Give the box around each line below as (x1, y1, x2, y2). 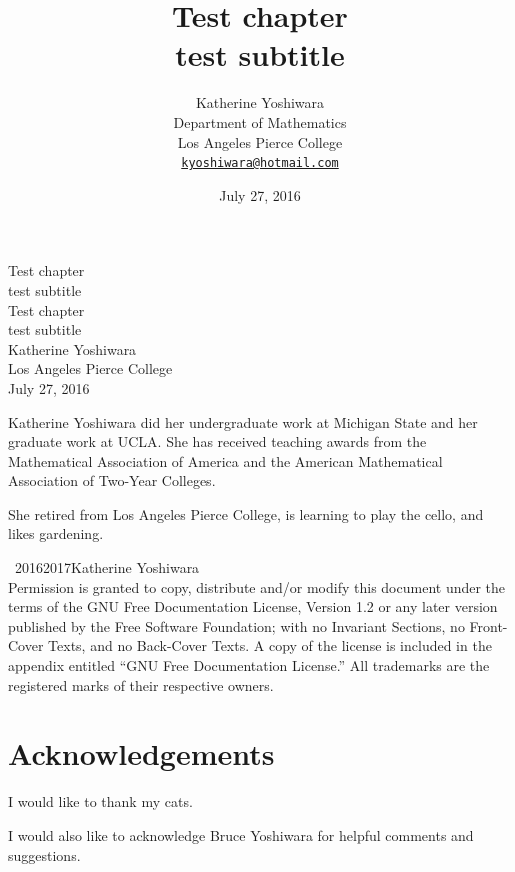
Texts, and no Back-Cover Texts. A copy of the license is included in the (48, 635, 492, 656)
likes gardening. (8, 523, 104, 544)
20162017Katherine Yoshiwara (14, 557, 200, 578)
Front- (469, 615, 508, 636)
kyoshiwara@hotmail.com (181, 156, 339, 171)
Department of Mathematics (173, 111, 347, 132)
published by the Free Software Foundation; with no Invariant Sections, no (8, 615, 465, 636)
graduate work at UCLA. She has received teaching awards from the (8, 431, 427, 452)
